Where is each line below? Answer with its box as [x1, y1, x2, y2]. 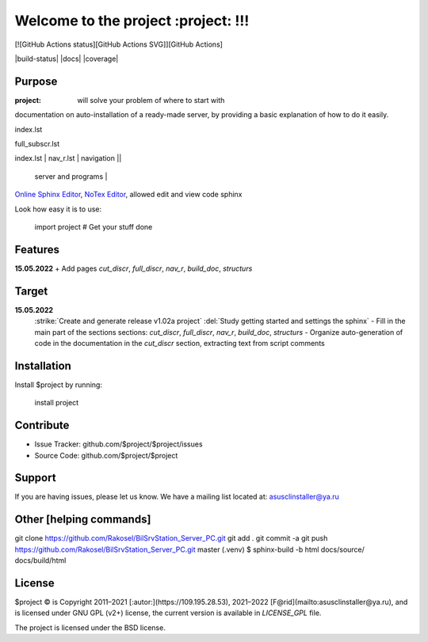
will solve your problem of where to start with [77, 95, 225, 104]
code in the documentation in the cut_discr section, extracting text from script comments [34, 338, 325, 348]
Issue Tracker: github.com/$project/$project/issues [34, 439, 203, 449]
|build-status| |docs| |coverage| [14, 54, 119, 63]
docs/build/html [14, 556, 67, 565]
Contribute [14, 419, 70, 432]
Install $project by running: [14, 380, 103, 389]
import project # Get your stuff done [34, 222, 153, 231]
